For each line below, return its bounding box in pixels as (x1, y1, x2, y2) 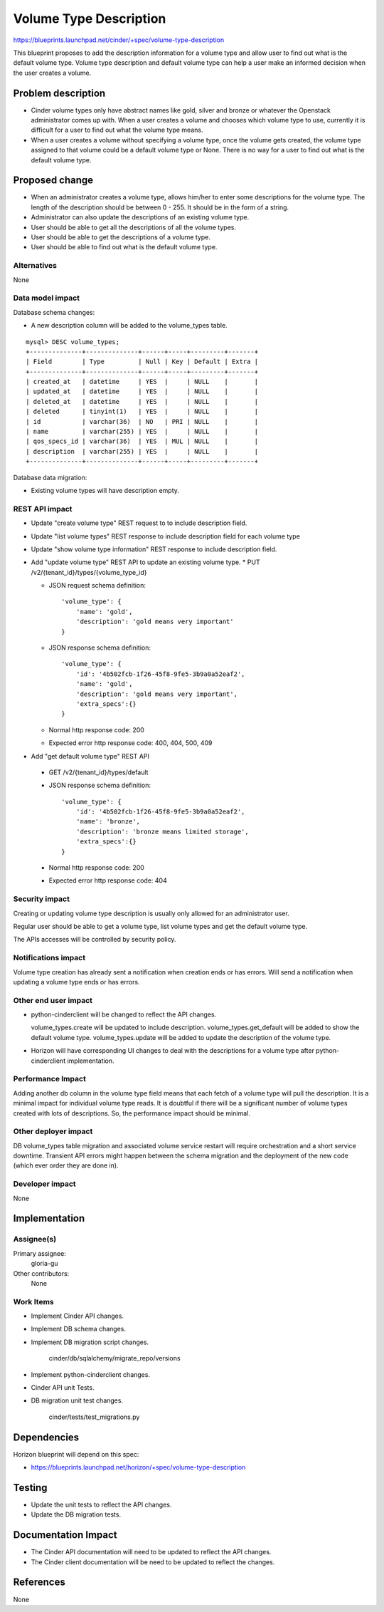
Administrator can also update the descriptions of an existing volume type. (31, 213, 250, 222)
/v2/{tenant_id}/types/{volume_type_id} (31, 568, 147, 576)
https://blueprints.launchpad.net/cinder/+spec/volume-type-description (13, 36, 224, 44)
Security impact (13, 894, 70, 904)
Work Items (13, 1296, 54, 1306)
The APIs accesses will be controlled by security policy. (13, 935, 176, 944)
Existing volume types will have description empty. (31, 486, 179, 494)
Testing (13, 1482, 48, 1494)
